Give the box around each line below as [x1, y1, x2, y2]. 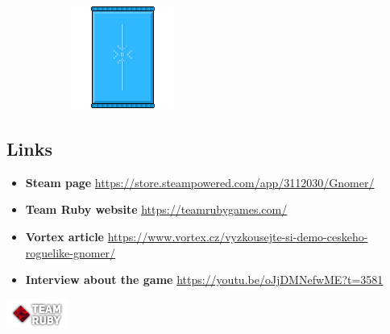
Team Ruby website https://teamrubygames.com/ [25, 201, 288, 218]
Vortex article [25, 228, 104, 244]
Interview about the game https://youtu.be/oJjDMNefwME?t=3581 [25, 271, 384, 288]
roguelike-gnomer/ [25, 244, 116, 261]
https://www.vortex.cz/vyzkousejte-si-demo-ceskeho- [107, 228, 368, 244]
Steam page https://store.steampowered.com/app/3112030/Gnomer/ [25, 173, 375, 190]
